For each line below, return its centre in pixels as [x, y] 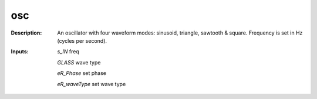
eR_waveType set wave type [92, 84]
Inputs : [20, 52]
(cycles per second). [82, 40]
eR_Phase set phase [82, 73]
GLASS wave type [79, 62]
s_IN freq [68, 52]
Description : [26, 33]
